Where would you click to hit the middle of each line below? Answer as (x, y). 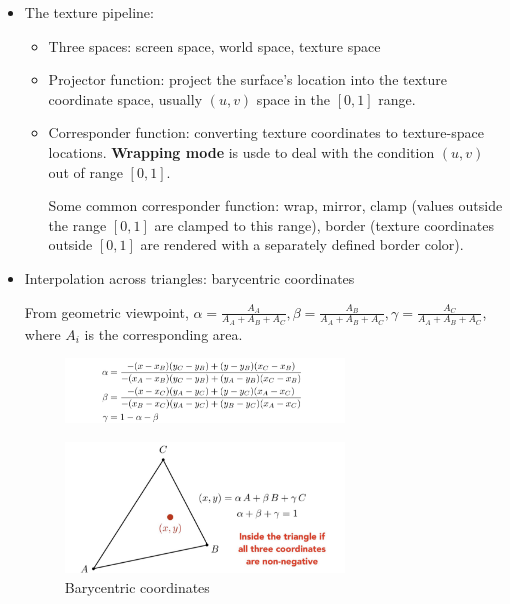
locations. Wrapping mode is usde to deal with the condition (241, 151)
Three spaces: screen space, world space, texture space (214, 45)
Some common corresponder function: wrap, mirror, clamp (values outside (275, 205)
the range (77, 224)
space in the (293, 98)
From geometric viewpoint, (106, 311)
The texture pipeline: (89, 12)
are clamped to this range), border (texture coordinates (324, 224)
